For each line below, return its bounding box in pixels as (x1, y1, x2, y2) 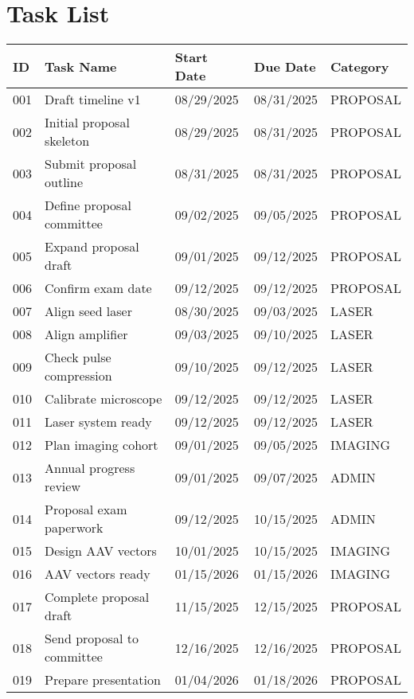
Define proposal (45, 196, 131, 215)
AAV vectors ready (45, 564, 150, 584)
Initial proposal (45, 113, 130, 132)
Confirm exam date (45, 279, 152, 298)
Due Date (254, 57, 316, 76)
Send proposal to (45, 629, 139, 648)
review (45, 477, 80, 496)
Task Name (45, 57, 117, 76)
